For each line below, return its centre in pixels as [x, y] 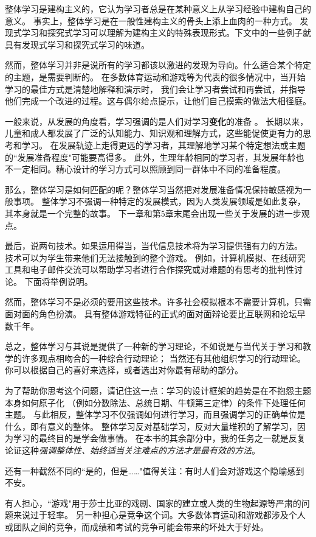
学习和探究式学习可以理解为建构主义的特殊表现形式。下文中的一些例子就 [166, 33]
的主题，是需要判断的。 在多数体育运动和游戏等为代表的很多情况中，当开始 [155, 76]
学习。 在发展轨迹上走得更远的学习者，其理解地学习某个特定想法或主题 [163, 145]
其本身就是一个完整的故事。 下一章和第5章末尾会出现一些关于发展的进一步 [153, 213]
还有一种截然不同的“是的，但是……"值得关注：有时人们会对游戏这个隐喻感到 [155, 470]
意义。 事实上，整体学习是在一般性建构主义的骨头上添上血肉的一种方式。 [151, 20]
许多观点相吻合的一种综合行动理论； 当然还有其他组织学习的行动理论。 [163, 358]
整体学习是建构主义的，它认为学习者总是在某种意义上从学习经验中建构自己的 [158, 9]
